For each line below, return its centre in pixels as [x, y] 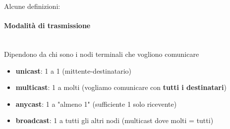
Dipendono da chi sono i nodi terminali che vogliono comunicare [102, 54]
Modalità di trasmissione [47, 25]
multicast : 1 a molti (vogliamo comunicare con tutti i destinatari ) [121, 87]
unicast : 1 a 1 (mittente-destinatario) [74, 70]
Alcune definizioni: [32, 6]
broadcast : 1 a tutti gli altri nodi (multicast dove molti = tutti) [115, 120]
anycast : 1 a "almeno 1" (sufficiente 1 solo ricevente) [96, 104]
